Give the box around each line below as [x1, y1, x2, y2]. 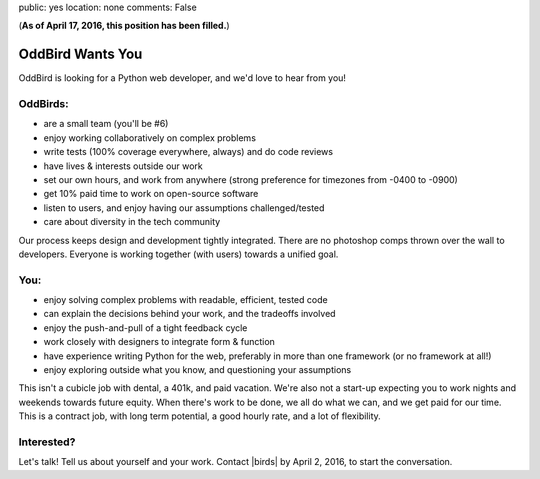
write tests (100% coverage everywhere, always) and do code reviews [43, 146, 334, 158]
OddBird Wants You [18, 46, 143, 63]
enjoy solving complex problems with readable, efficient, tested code [43, 294, 329, 306]
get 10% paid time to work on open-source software [43, 188, 259, 200]
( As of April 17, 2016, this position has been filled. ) [18, 20, 230, 32]
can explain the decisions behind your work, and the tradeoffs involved [43, 308, 336, 320]
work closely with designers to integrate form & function [43, 336, 275, 348]
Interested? [18, 435, 76, 449]
